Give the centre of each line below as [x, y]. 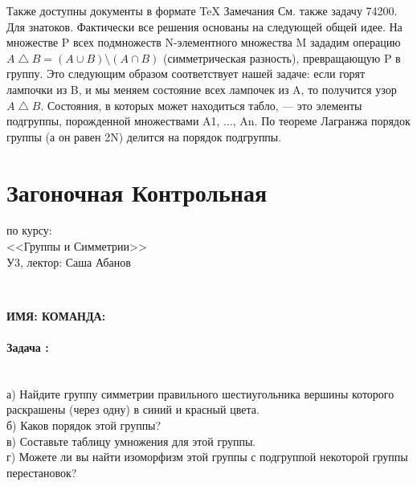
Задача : [28, 347]
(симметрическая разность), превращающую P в [282, 57]
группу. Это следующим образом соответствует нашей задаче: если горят [186, 74]
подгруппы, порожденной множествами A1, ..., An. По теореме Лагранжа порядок [208, 121]
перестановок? [42, 472]
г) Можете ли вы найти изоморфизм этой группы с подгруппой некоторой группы [207, 457]
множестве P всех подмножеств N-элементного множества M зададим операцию [204, 42]
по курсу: [29, 230]
